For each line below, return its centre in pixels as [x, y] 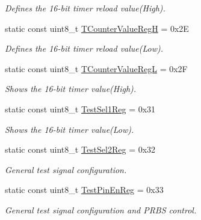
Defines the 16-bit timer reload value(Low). [84, 48]
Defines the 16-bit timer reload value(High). [85, 8]
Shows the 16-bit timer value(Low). [70, 129]
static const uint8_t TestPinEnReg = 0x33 [84, 190]
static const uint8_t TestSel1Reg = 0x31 [80, 108]
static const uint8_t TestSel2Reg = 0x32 [80, 149]
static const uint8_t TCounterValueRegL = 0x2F [96, 68]
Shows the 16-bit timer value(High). [71, 89]
